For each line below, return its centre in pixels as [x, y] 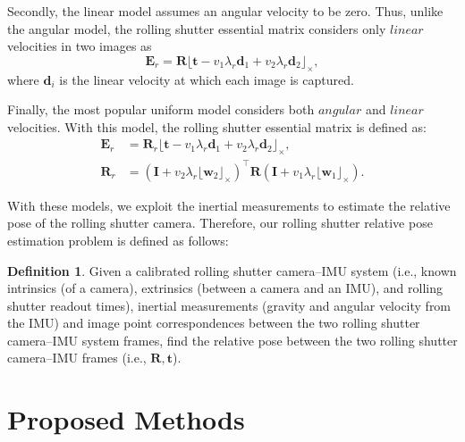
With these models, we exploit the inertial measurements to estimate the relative [229, 205]
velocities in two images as [80, 46]
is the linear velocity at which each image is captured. [207, 79]
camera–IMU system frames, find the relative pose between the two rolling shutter [232, 340]
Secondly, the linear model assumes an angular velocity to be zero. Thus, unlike [225, 11]
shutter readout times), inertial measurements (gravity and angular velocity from [229, 305]
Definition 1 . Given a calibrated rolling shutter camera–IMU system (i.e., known [232, 270]
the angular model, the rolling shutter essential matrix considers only [197, 28]
